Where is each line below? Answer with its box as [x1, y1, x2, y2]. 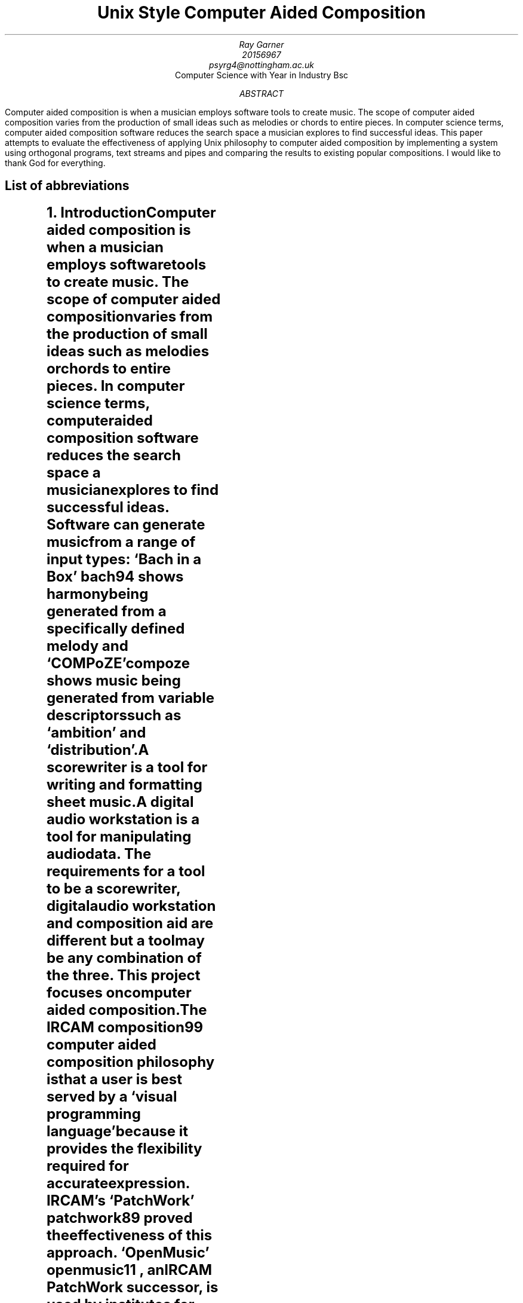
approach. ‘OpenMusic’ [46, 1243, 210, 1261]
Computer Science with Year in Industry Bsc [174, 69, 349, 80]
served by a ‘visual [46, 1087, 177, 1105]
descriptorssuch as [46, 706, 181, 724]
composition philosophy [46, 1053, 215, 1070]
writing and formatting [46, 775, 202, 793]
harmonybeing [46, 585, 149, 602]
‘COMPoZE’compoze [46, 654, 190, 672]
